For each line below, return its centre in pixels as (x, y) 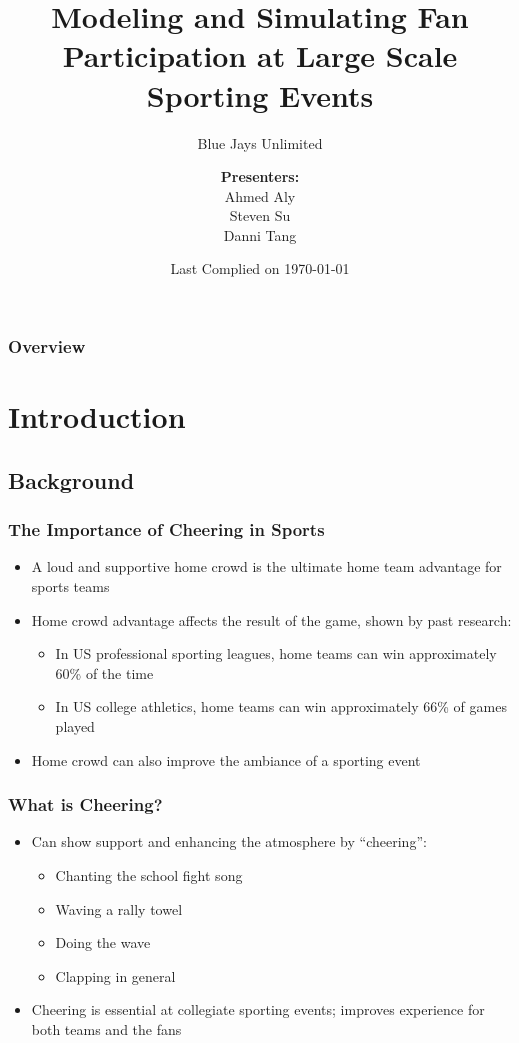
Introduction (97, 416)
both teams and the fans (106, 1028)
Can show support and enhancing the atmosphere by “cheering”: (229, 841)
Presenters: (260, 176)
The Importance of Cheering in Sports (166, 529)
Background (71, 479)
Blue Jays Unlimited (260, 142)
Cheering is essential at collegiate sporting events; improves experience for (258, 1009)
